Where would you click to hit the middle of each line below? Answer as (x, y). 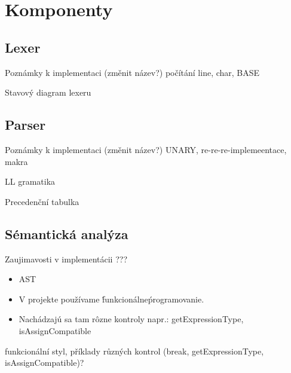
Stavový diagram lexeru (48, 92)
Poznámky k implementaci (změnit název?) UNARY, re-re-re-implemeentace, (146, 149)
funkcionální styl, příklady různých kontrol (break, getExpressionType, (134, 351)
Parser (25, 125)
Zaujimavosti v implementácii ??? (66, 259)
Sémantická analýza (67, 233)
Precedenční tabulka (42, 201)
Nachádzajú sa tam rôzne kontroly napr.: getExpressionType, (131, 319)
